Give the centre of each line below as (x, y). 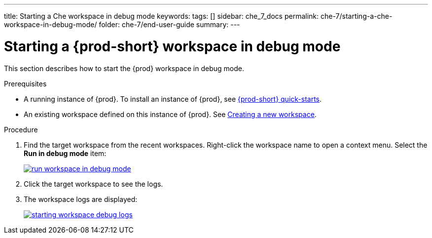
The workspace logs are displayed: (81, 199)
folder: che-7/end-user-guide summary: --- (169, 24)
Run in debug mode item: (65, 153)
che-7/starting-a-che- (356, 16)
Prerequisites (25, 83)
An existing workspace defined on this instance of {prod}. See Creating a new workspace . (170, 114)
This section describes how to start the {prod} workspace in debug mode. (124, 68)
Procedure (21, 129)
